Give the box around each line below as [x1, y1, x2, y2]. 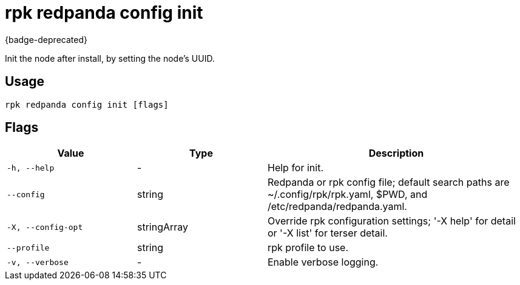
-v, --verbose [7, 257, 69, 267]
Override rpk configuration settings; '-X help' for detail [268, 215, 516, 228]
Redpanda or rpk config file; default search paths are [268, 176, 510, 189]
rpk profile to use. [268, 241, 349, 254]
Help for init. [268, 162, 324, 174]
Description [368, 147, 424, 160]
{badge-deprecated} [5, 34, 87, 45]
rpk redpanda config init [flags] [5, 99, 169, 110]
